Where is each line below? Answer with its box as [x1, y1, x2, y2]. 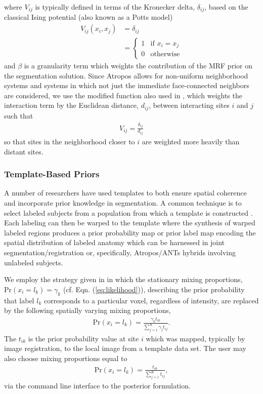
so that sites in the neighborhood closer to [4, 136, 135, 146]
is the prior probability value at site [28, 333, 139, 343]
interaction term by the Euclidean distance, [4, 100, 139, 110]
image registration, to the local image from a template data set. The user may [4, 343, 246, 353]
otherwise [150, 51, 180, 58]
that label [4, 295, 34, 305]
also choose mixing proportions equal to [4, 353, 127, 364]
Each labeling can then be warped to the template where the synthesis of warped [4, 217, 255, 228]
